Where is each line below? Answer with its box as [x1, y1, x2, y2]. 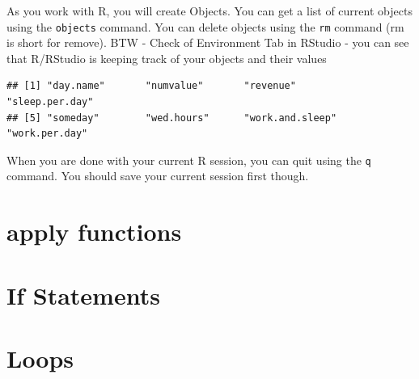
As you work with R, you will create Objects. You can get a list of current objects [6, 2, 413, 19]
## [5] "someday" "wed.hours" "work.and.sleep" [6, 112, 337, 124]
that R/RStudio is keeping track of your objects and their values [6, 49, 327, 66]
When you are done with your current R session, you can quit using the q [6, 151, 371, 168]
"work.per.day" [6, 128, 88, 140]
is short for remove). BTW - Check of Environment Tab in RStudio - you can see [6, 34, 409, 51]
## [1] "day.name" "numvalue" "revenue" [6, 80, 296, 92]
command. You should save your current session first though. [6, 167, 309, 184]
